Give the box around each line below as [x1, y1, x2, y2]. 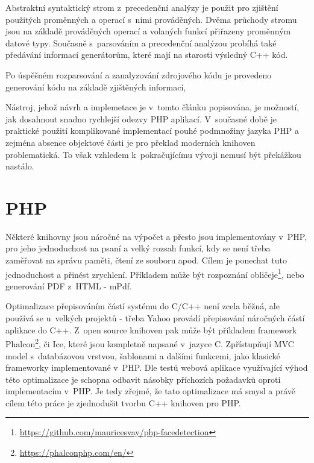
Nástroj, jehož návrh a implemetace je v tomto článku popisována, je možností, [5, 101, 300, 113]
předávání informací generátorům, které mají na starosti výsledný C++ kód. [5, 48, 288, 61]
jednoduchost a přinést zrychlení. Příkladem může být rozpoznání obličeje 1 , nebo [5, 266, 304, 280]
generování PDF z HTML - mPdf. [5, 279, 132, 292]
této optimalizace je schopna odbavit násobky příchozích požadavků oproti [5, 373, 281, 385]
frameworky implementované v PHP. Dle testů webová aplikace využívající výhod [5, 361, 308, 374]
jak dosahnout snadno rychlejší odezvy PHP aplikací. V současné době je [5, 112, 277, 125]
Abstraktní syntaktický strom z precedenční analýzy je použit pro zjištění [5, 1, 278, 13]
